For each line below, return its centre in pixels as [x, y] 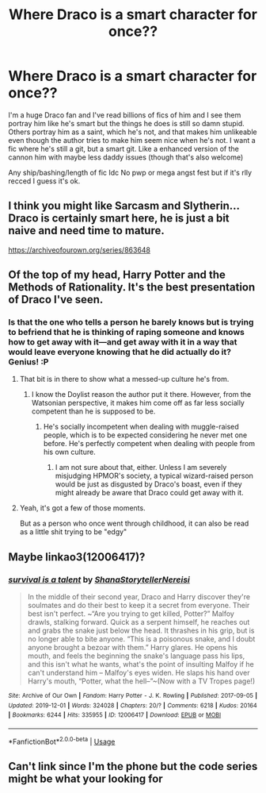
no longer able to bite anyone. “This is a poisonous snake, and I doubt [141, 639]
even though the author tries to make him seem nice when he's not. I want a [132, 140]
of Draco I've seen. [56, 300]
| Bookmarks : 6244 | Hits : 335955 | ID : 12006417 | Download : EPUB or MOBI [115, 715]
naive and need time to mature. [86, 231]
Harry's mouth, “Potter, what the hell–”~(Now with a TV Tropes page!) [141, 681]
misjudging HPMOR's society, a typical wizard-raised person [154, 476]
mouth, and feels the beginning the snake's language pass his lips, [136, 656]
